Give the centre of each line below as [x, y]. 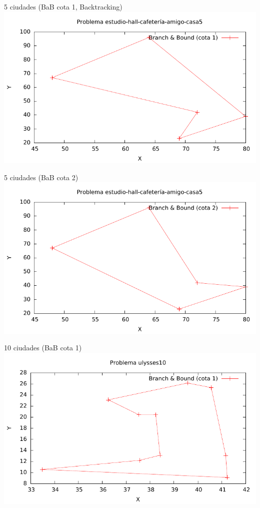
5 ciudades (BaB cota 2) [41, 177]
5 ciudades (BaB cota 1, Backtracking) [63, 7]
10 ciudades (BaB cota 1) [43, 348]
